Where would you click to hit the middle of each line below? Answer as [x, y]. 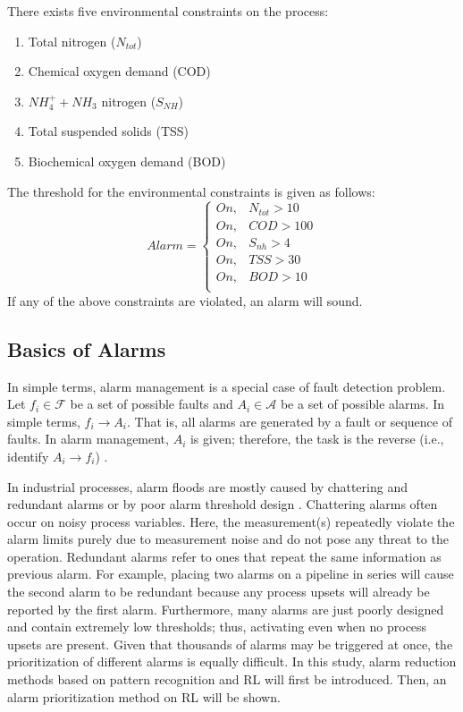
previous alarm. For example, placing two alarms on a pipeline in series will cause [231, 574]
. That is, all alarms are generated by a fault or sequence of [289, 421]
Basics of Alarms [87, 348]
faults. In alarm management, [88, 439]
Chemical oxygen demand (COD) [119, 71]
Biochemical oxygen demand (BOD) [127, 161]
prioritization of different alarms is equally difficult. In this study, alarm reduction [232, 661]
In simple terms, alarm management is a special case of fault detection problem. [227, 386]
